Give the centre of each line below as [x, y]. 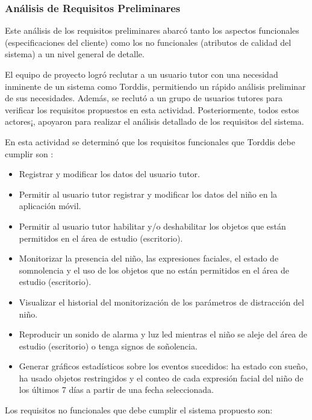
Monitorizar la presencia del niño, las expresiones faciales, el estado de [149, 258]
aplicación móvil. [50, 206]
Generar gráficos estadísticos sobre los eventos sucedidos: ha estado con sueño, [163, 366]
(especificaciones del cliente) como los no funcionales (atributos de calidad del [148, 42]
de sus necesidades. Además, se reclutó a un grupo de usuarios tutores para [144, 98]
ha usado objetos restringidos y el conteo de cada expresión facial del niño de [161, 378]
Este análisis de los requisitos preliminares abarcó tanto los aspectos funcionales [152, 30]
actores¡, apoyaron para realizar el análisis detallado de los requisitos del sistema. [154, 121]
